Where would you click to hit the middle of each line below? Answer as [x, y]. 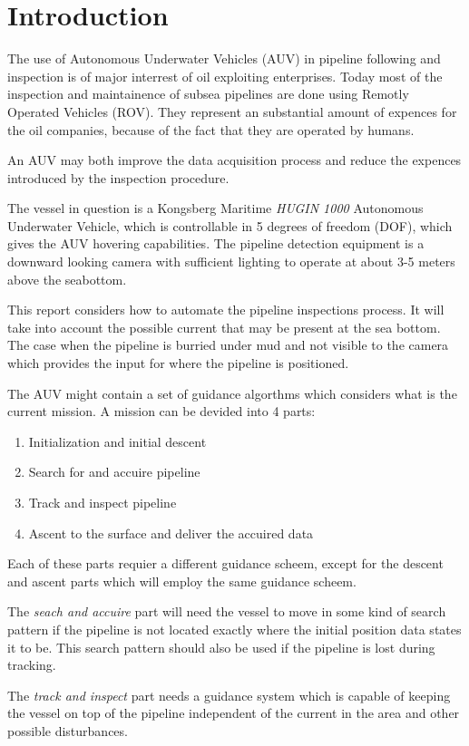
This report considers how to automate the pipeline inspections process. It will [226, 310]
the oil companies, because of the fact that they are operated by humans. [211, 129]
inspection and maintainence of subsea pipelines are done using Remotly [208, 94]
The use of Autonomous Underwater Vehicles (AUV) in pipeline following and [224, 58]
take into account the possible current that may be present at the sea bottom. [224, 327]
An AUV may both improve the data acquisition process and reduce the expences [234, 160]
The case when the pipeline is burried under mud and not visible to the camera [228, 345]
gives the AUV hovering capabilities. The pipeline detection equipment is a [216, 243]
